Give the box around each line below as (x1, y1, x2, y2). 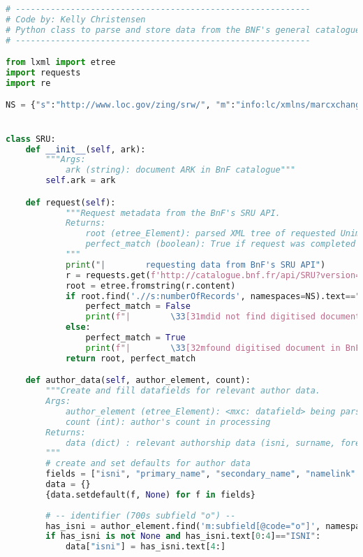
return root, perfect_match (65, 353, 196, 363)
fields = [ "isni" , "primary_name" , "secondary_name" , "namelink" (45, 469, 356, 479)
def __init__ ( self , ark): (25, 144, 146, 154)
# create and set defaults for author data (45, 458, 251, 469)
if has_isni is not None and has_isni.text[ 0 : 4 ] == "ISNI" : (45, 531, 321, 542)
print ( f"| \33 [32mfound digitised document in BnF (85, 342, 361, 353)
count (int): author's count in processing (65, 417, 271, 427)
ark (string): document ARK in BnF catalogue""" (65, 165, 296, 175)
